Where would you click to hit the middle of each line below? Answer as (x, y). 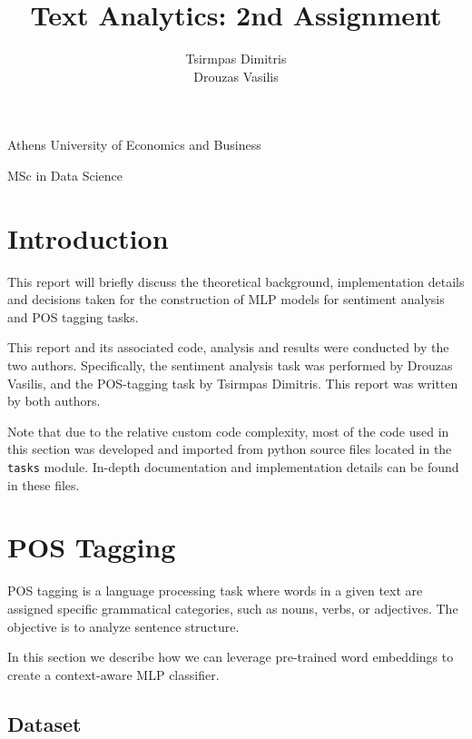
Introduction (88, 237)
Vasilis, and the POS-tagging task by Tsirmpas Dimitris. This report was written (233, 383)
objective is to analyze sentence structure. (123, 626)
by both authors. (54, 401)
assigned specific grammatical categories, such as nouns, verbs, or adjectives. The (233, 608)
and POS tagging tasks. (73, 316)
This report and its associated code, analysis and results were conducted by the (228, 347)
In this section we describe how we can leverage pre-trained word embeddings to (231, 657)
